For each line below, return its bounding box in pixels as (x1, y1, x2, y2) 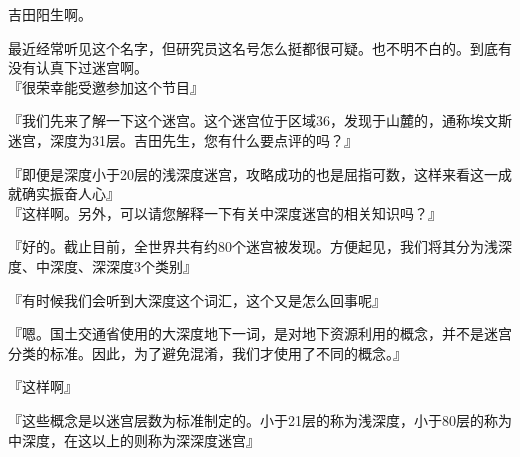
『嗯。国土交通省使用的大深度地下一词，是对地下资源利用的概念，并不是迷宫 (8, 323, 512, 344)
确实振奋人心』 (21, 183, 120, 204)
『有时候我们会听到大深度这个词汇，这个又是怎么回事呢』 (8, 289, 386, 310)
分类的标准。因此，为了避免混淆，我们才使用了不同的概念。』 (8, 342, 407, 363)
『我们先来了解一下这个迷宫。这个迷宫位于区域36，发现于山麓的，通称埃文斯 (8, 110, 512, 131)
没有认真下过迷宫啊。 (8, 57, 148, 78)
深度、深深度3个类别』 (49, 255, 197, 276)
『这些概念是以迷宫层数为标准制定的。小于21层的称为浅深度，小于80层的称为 (8, 409, 512, 430)
